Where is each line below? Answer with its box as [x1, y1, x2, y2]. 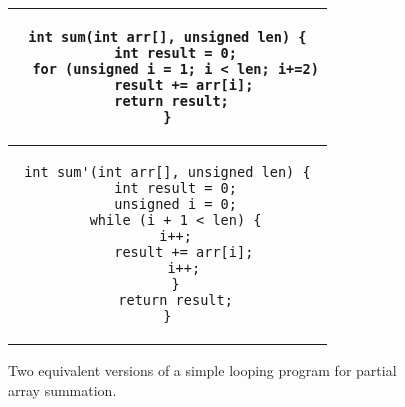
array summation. [8, 379, 117, 400]
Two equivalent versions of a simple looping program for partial [8, 360, 397, 380]
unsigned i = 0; [114, 196, 237, 212]
